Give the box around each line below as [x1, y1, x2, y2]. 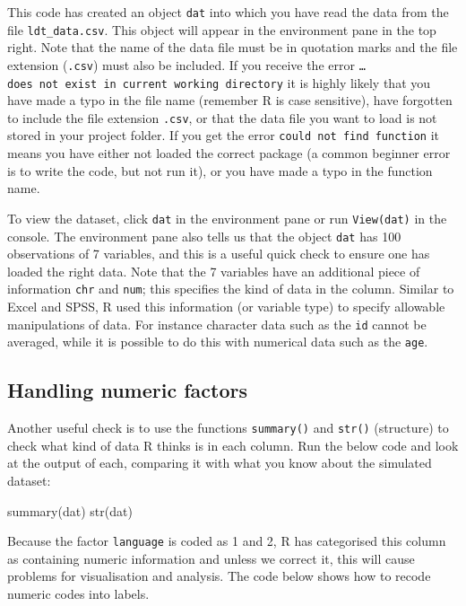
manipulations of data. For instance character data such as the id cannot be [7, 314, 427, 333]
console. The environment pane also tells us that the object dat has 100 [7, 226, 401, 245]
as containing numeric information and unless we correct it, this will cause [7, 549, 415, 567]
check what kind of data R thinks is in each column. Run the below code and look [7, 435, 459, 454]
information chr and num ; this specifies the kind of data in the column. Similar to [7, 279, 454, 298]
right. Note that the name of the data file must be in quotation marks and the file [7, 38, 458, 57]
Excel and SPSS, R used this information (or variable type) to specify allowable [7, 297, 445, 316]
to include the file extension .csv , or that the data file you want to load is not [7, 108, 437, 127]
